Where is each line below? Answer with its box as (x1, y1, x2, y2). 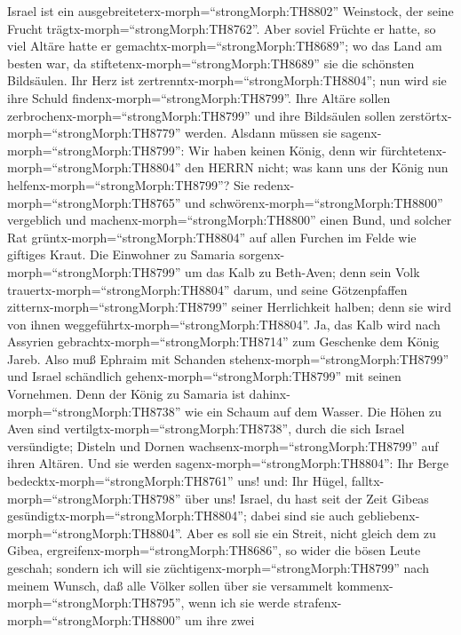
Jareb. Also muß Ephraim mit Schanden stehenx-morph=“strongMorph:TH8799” (7, 349, 449, 368)
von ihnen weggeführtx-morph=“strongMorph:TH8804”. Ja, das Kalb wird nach (7, 314, 441, 333)
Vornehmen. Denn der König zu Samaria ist (7, 385, 245, 403)
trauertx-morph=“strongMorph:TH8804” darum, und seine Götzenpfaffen (7, 280, 408, 298)
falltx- (351, 472, 385, 490)
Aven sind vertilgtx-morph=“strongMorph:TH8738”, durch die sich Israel (7, 419, 405, 438)
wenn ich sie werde (188, 593, 290, 612)
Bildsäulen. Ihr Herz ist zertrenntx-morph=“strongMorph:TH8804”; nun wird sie (7, 71, 447, 90)
